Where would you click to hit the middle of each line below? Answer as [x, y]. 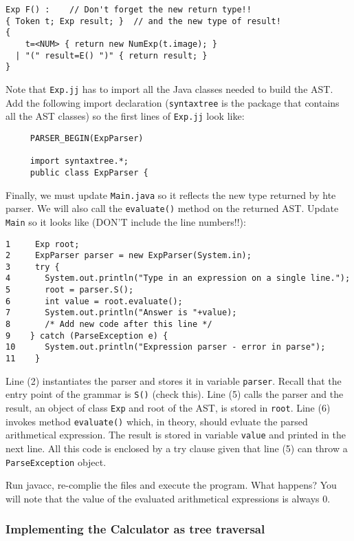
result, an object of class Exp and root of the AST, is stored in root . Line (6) [168, 408]
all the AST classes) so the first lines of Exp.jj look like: [125, 116]
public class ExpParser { [89, 172]
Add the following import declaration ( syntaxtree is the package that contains [173, 102]
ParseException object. [56, 462]
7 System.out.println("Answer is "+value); [121, 313]
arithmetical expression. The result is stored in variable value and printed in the [176, 435]
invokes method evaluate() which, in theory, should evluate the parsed [157, 421]
